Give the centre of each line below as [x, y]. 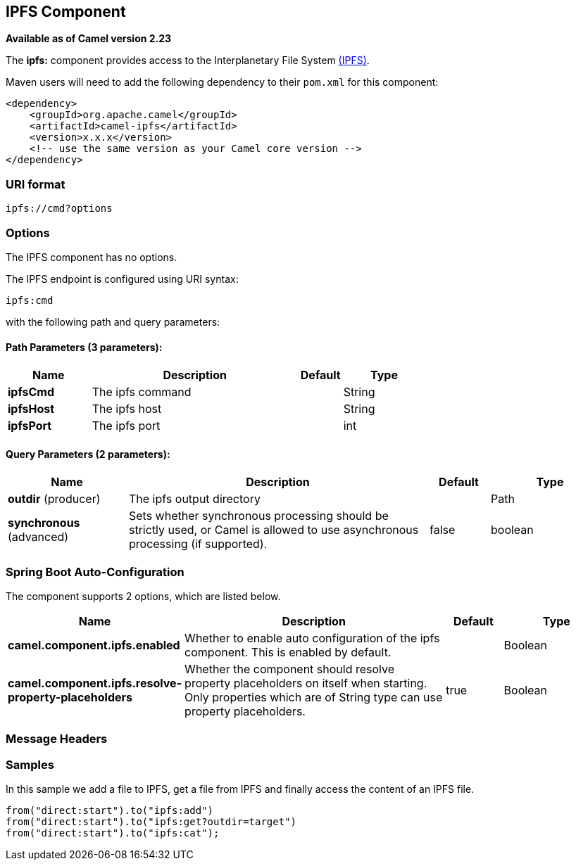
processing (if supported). [198, 544]
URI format [36, 184]
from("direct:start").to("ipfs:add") [110, 811]
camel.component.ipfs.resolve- [95, 683]
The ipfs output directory [195, 499]
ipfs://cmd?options [59, 209]
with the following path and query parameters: [113, 321]
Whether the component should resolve [290, 669]
